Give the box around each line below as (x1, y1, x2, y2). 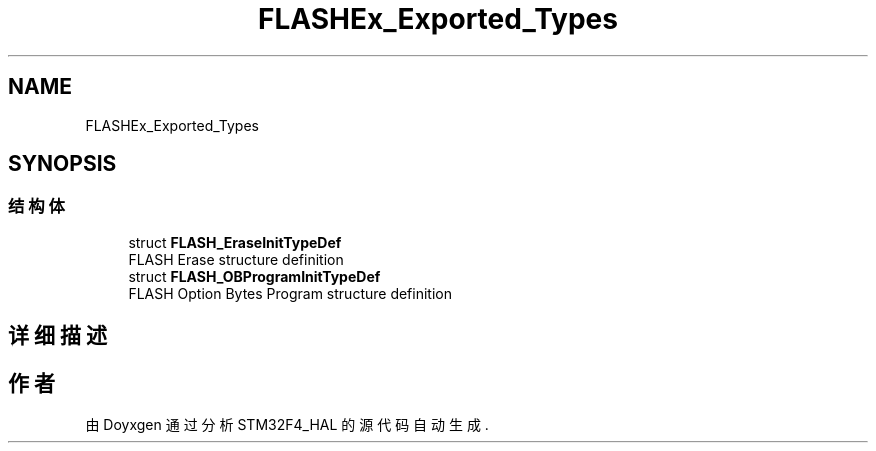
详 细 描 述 (8, 323, 107, 349)
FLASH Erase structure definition (128, 250, 344, 268)
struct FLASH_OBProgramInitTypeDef (128, 267, 381, 285)
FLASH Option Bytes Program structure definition (128, 284, 452, 302)
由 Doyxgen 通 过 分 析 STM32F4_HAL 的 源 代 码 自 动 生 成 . (85, 416, 489, 434)
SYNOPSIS (8, 151, 117, 177)
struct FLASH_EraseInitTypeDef (128, 233, 342, 251)
